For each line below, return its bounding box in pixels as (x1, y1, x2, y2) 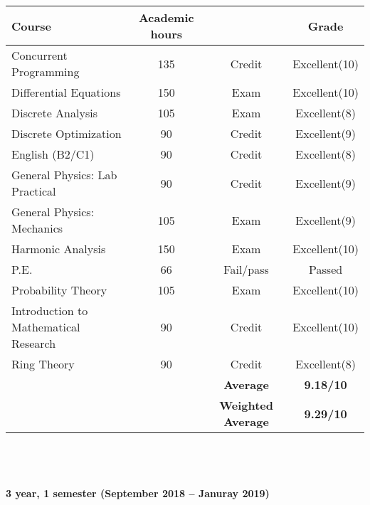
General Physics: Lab (11, 166, 117, 183)
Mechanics (11, 220, 63, 236)
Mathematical (11, 319, 80, 335)
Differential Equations (11, 84, 121, 100)
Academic (138, 9, 194, 26)
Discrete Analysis (11, 105, 97, 121)
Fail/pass (223, 261, 269, 277)
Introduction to (11, 302, 88, 319)
